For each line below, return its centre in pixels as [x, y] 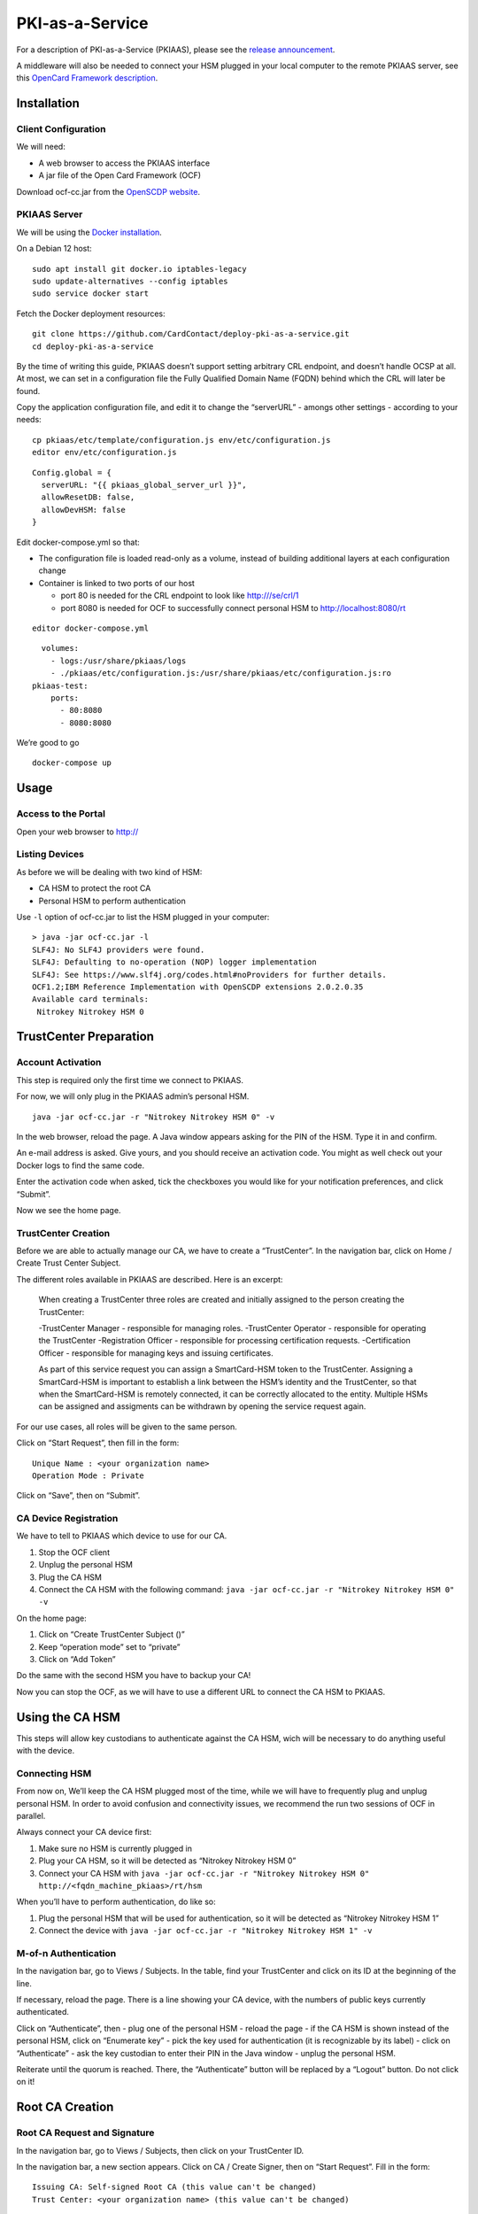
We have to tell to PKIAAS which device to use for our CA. [122, 1536]
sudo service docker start [91, 294]
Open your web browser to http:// [77, 832]
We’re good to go [48, 743]
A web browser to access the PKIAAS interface [124, 163]
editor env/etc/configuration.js [104, 453]
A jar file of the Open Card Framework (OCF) [120, 175]
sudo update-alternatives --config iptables [131, 281]
